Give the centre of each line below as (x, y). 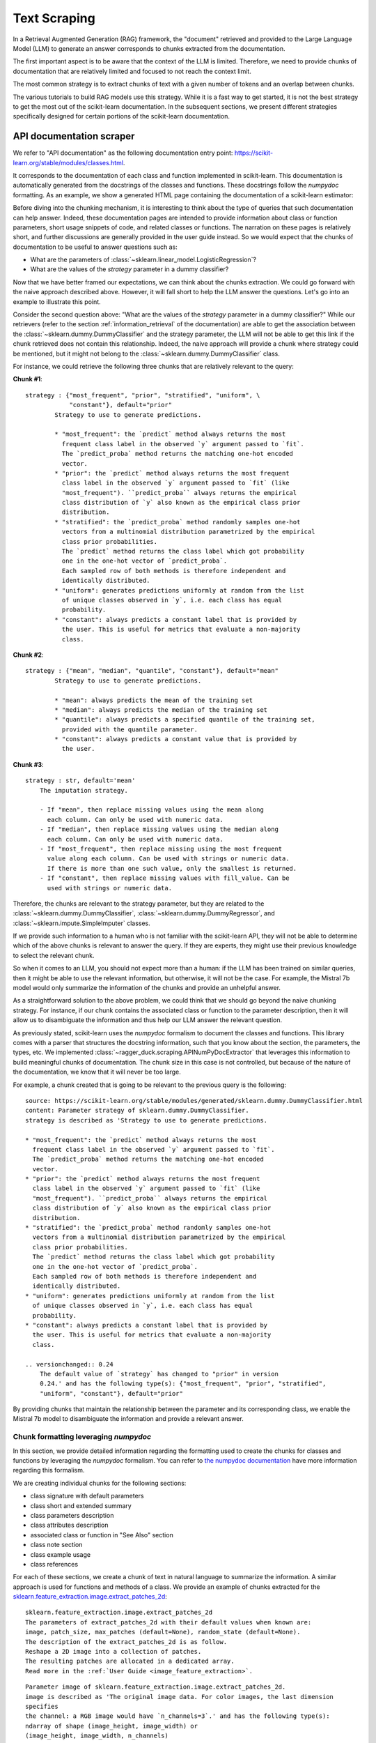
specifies (42, 1706)
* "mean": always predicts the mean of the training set (154, 700)
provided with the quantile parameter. (130, 729)
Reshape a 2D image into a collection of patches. (113, 1652)
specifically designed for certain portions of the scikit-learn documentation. (121, 116)
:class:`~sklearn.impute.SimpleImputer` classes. (82, 923)
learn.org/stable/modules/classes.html (68, 162)
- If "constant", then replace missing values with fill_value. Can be (164, 878)
